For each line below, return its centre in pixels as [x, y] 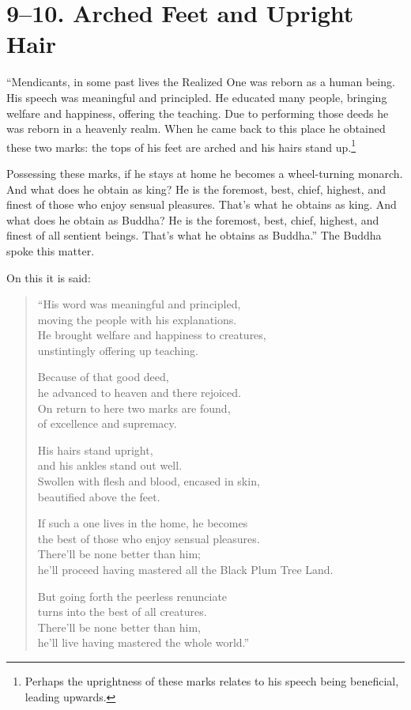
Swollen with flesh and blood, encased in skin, [149, 481]
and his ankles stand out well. [110, 465]
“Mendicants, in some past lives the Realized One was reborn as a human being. [201, 82]
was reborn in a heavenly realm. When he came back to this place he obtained [196, 128]
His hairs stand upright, [95, 449]
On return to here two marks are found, [134, 408]
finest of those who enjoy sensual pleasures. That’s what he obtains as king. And [202, 204]
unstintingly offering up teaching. [118, 350]
